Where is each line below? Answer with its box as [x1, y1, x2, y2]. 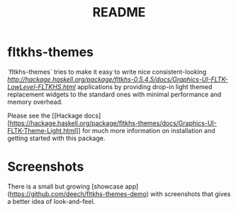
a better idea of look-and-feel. [7, 197, 96, 205]
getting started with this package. [7, 134, 106, 142]
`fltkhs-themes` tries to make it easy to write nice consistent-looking [7, 67, 207, 76]
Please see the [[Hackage [7, 111, 83, 120]
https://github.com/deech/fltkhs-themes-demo [9, 189, 147, 198]
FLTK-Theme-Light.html [7, 126, 76, 135]
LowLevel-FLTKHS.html [7, 82, 76, 91]
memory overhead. [7, 97, 63, 106]
